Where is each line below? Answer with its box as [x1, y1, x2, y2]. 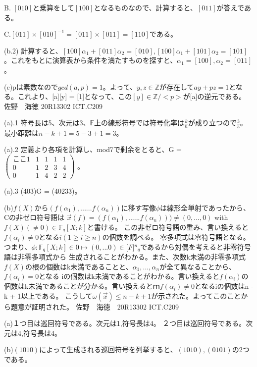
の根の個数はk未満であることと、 [25, 261, 133, 271]
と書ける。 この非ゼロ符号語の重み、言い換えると [87, 221, 249, 232]
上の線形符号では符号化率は [94, 117, 185, 128]
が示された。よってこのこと [151, 290, 241, 301]
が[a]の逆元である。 [183, 91, 246, 102]
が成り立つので [188, 117, 237, 128]
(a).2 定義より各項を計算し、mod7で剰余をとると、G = [4, 144, 182, 155]
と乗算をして [33, 2, 74, 12]
